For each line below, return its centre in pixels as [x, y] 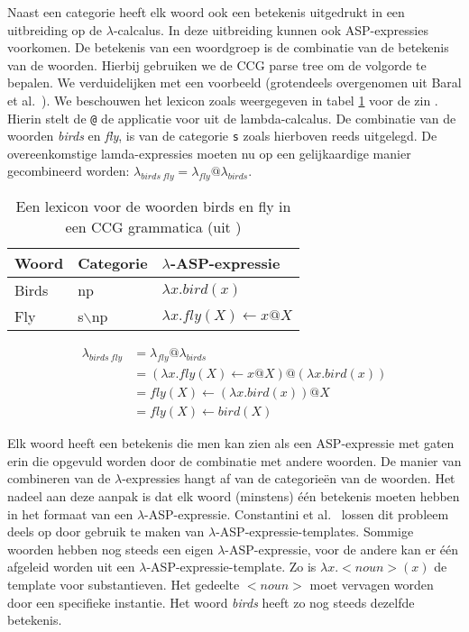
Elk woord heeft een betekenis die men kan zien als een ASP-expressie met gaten [231, 443]
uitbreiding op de [55, 29]
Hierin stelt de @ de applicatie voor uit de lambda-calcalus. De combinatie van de [232, 118]
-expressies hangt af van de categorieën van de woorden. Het [289, 478]
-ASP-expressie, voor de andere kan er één [342, 549]
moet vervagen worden [372, 584]
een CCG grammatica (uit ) [153, 227]
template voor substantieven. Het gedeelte [124, 584]
